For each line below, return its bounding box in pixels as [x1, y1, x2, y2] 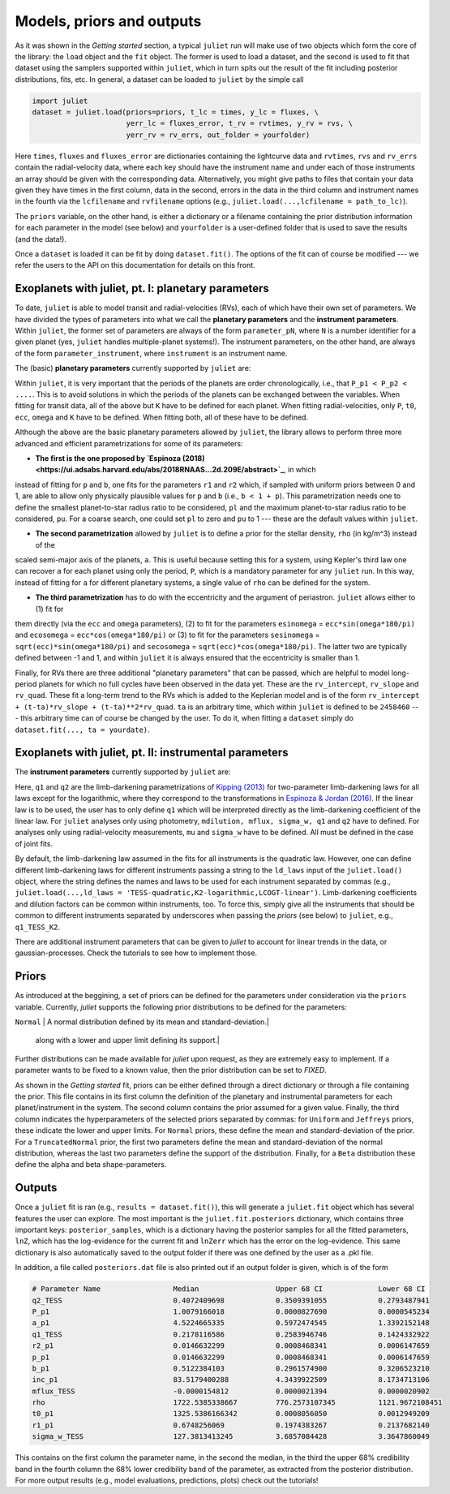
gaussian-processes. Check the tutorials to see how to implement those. [15, 948, 258, 958]
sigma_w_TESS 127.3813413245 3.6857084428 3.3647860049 [32, 1432, 430, 1441]
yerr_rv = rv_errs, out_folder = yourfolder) [126, 130, 311, 140]
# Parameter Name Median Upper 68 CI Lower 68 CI [32, 1285, 426, 1294]
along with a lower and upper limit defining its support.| [35, 1035, 221, 1045]
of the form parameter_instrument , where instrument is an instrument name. [15, 348, 288, 358]
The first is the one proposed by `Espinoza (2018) [35, 453, 205, 463]
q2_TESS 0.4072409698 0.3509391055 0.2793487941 [32, 1295, 430, 1305]
